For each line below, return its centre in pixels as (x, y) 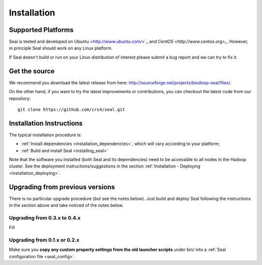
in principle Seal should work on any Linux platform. (61, 48)
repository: (20, 98)
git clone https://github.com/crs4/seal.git (72, 109)
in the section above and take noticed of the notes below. (66, 205)
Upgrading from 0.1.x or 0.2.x (44, 240)
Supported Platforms (41, 30)
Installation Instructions (46, 123)
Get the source (32, 71)
